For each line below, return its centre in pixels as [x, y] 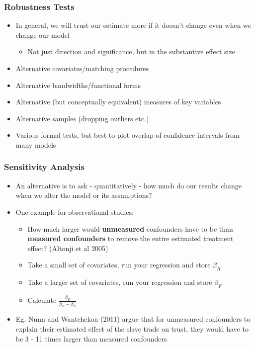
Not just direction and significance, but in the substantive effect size [131, 51]
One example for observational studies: [75, 212]
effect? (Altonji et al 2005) [68, 248]
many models [36, 144]
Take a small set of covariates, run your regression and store [119, 265]
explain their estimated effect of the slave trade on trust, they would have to [132, 329]
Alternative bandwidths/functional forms [78, 85]
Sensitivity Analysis [44, 167]
